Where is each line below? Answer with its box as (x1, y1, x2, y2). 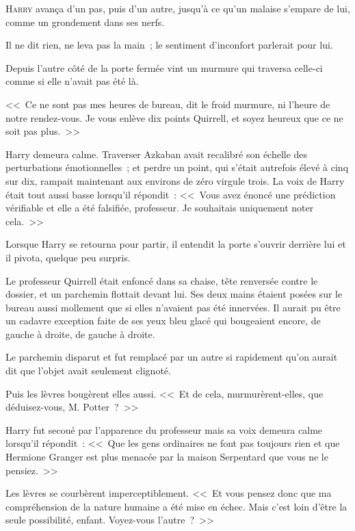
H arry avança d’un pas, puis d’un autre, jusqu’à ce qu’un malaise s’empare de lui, (5, 1, 350, 15)
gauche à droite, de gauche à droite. (5, 326, 155, 341)
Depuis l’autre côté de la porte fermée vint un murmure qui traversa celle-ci (5, 60, 323, 75)
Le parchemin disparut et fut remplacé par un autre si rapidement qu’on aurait (5, 350, 338, 364)
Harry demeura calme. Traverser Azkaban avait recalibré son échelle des (5, 146, 308, 161)
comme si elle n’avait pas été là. (5, 74, 139, 88)
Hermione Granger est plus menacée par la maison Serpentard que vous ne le (5, 450, 328, 464)
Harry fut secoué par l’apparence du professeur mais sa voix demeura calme (5, 422, 323, 437)
